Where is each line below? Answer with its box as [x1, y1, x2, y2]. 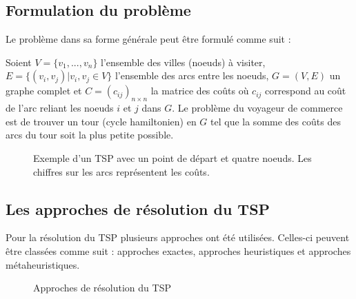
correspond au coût [265, 83, 346, 98]
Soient [6, 54, 32, 69]
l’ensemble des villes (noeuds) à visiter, [101, 54, 266, 69]
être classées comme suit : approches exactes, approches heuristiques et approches [6, 243, 351, 258]
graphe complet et [6, 83, 82, 98]
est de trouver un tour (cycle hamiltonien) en [6, 114, 197, 128]
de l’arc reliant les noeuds [6, 101, 114, 115]
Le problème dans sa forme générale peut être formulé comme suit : [6, 32, 291, 46]
